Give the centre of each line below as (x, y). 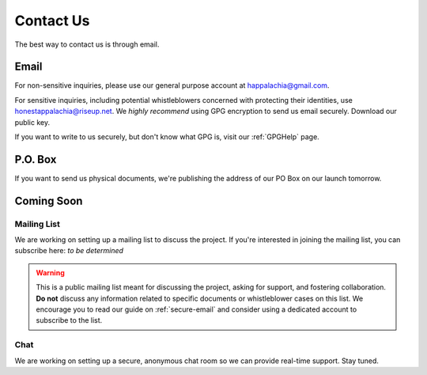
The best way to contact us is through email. (87, 44)
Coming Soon (49, 201)
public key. (32, 122)
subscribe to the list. (69, 320)
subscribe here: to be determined (69, 251)
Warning (50, 272)
